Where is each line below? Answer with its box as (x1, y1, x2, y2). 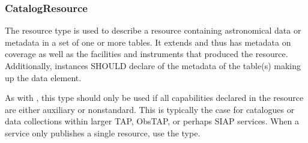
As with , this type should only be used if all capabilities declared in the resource (5, 91, 304, 104)
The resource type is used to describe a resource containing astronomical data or (5, 24, 301, 37)
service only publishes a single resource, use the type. (5, 126, 201, 139)
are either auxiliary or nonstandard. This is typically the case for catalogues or (5, 103, 295, 115)
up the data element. (5, 71, 82, 84)
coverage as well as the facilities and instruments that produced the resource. (5, 47, 288, 60)
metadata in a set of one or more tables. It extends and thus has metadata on (5, 35, 291, 48)
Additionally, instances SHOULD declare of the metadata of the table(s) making (5, 59, 301, 71)
